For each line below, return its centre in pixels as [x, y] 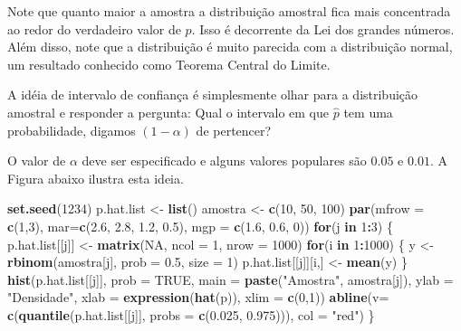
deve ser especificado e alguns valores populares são [224, 161]
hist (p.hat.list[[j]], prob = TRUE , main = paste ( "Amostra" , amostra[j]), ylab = [230, 279]
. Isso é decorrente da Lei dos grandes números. [323, 28]
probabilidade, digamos [72, 130]
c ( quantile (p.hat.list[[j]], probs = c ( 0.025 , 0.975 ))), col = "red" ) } [191, 314]
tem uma [368, 112]
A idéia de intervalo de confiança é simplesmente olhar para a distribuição [213, 95]
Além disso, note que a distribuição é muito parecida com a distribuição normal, [230, 47]
